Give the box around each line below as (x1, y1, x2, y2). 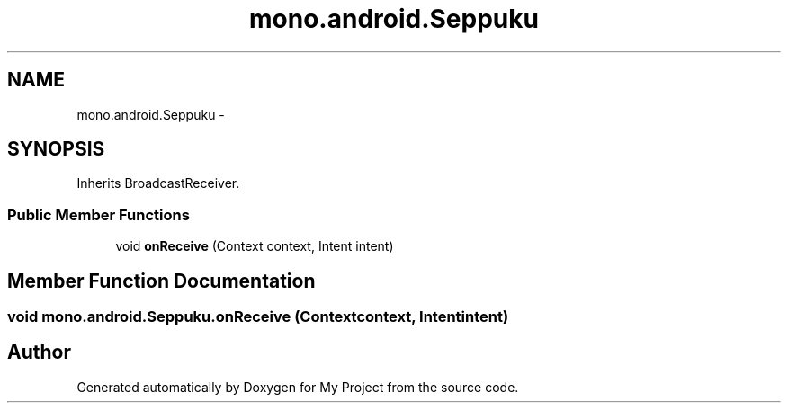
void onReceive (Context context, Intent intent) (115, 238, 394, 254)
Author (7, 341, 71, 364)
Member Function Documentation (7, 269, 316, 292)
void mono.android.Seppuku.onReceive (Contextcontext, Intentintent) (7, 307, 509, 326)
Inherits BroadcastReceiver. (76, 175, 240, 192)
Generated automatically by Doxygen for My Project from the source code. (76, 379, 519, 395)
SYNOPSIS (7, 138, 105, 161)
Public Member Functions (7, 205, 190, 224)
